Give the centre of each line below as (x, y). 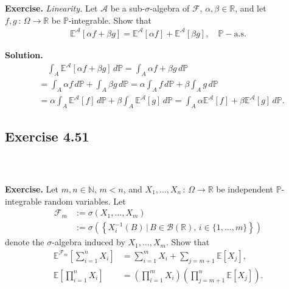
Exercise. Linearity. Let (51, 8)
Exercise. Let (32, 189)
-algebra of (170, 8)
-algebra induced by (89, 242)
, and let (251, 8)
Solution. (24, 54)
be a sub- (128, 8)
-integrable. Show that (110, 20)
